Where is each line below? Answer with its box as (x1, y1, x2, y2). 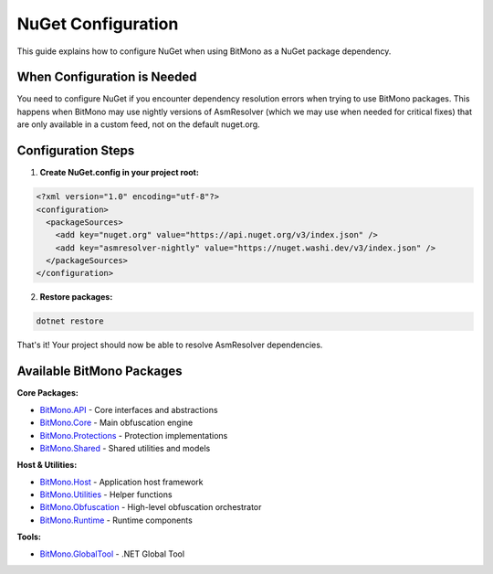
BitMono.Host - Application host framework (39, 476, 204, 487)
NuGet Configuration (16, 14, 179, 34)
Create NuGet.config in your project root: (39, 167, 200, 178)
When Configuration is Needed (16, 69, 197, 85)
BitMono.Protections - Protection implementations (39, 430, 228, 441)
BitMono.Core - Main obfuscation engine (39, 417, 194, 429)
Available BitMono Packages (16, 364, 183, 379)
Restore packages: (39, 292, 113, 303)
